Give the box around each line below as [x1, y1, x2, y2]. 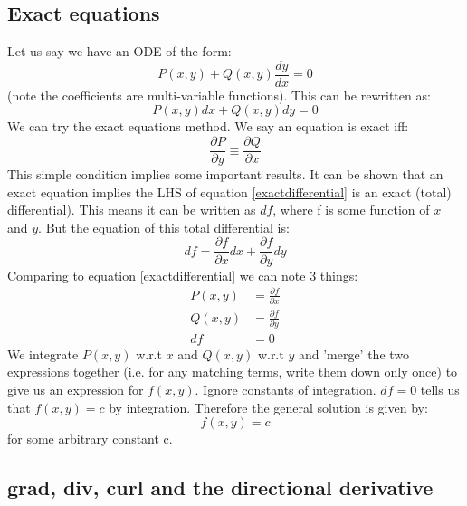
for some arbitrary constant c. [7, 429, 173, 448]
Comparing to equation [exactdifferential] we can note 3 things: [7, 265, 358, 284]
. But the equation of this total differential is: [38, 217, 290, 236]
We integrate [7, 344, 79, 363]
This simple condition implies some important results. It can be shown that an [7, 165, 443, 184]
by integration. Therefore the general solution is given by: [109, 397, 428, 416]
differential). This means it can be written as [7, 200, 256, 219]
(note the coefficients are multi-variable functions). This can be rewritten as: [7, 85, 431, 104]
